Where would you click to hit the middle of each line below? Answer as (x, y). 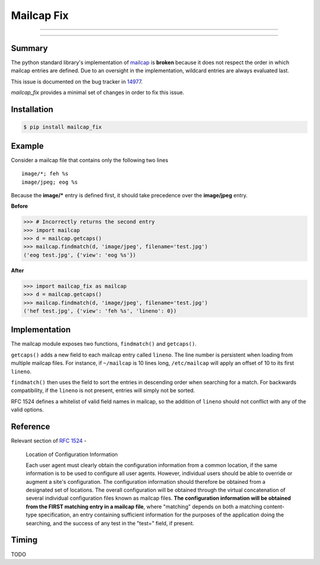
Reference (31, 427)
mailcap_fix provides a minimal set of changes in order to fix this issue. (98, 92)
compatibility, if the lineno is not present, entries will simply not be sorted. (103, 390)
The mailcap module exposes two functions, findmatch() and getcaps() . (104, 344)
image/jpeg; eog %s (50, 182)
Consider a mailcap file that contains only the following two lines (89, 160)
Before (20, 206)
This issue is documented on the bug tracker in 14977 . (77, 81)
